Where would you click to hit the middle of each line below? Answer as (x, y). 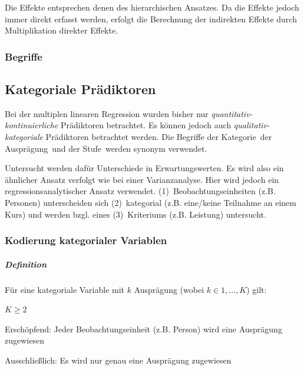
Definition (26, 264)
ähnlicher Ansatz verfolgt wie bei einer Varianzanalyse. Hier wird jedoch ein (142, 179)
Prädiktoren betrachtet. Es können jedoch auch (146, 125)
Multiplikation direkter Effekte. (62, 30)
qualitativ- (252, 125)
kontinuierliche (32, 125)
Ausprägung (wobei (169, 289)
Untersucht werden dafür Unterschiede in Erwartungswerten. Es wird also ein (144, 168)
